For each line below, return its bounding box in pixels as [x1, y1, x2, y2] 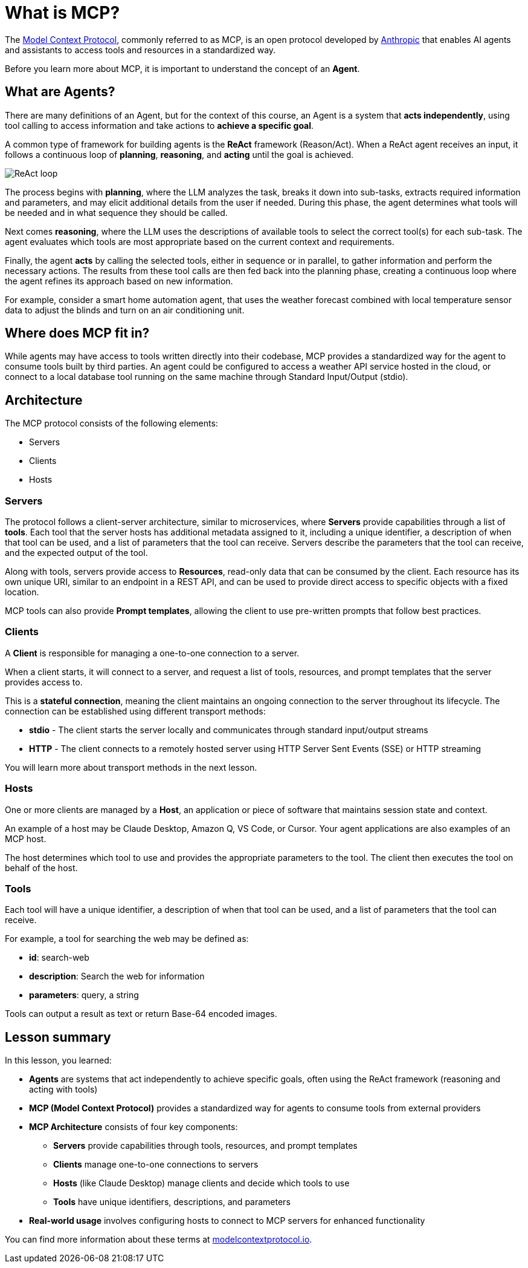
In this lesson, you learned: [5, 1055, 112, 1066]
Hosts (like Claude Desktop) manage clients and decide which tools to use [53, 1178, 350, 1189]
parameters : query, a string [29, 990, 139, 1001]
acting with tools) [29, 1084, 98, 1095]
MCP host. [5, 833, 47, 844]
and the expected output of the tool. [5, 547, 148, 558]
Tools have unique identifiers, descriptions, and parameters [53, 1197, 291, 1208]
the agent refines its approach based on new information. [5, 275, 233, 286]
